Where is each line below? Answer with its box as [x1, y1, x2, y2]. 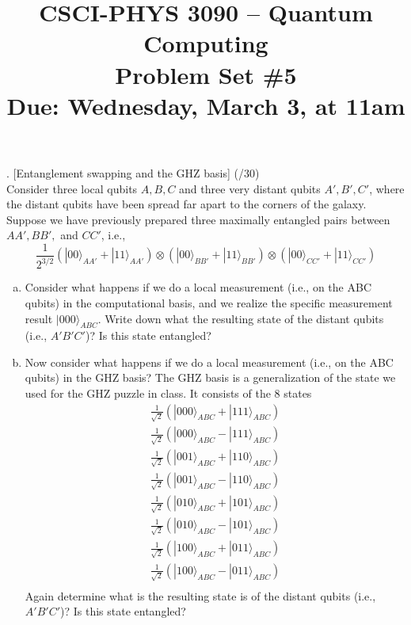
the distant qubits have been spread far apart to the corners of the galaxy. [6, 196, 367, 212]
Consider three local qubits [6, 180, 138, 196]
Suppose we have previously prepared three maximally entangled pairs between [6, 211, 390, 227]
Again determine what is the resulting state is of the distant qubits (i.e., [25, 587, 376, 604]
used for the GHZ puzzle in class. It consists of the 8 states [25, 385, 312, 402]
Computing [143, 27, 268, 59]
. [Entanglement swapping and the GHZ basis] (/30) [6, 164, 260, 181]
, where [369, 180, 405, 196]
